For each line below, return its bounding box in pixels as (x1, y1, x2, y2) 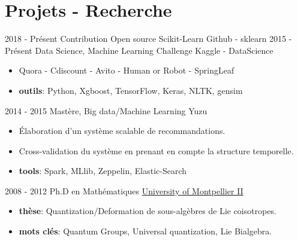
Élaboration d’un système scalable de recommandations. (19, 124, 225, 137)
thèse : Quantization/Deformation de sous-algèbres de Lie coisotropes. (19, 205, 277, 217)
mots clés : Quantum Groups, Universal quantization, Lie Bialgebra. (19, 225, 272, 237)
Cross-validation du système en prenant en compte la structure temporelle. (19, 144, 294, 157)
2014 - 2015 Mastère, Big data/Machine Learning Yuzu (5, 104, 207, 117)
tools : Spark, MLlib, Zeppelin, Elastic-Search (19, 164, 187, 177)
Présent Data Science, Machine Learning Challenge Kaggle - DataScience (5, 44, 273, 56)
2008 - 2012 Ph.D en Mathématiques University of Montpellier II (5, 184, 243, 197)
